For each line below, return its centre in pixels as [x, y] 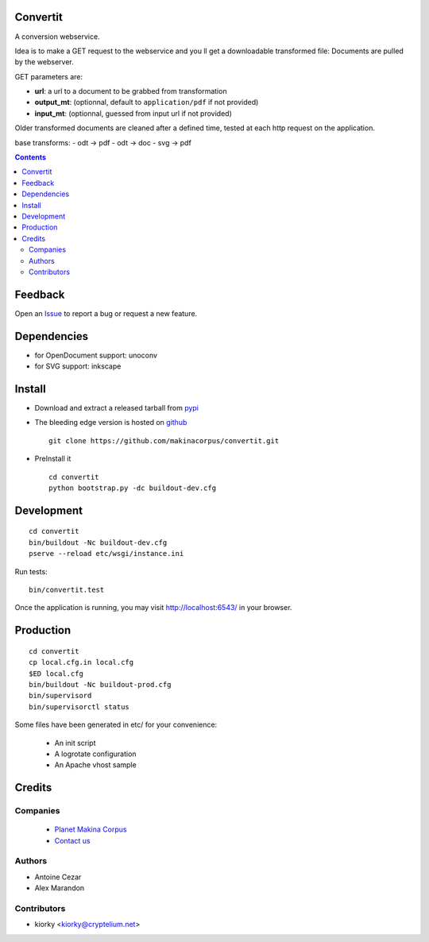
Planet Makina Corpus [91, 829]
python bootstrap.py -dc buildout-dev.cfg [133, 488]
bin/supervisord [60, 696]
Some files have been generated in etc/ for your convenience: [116, 725]
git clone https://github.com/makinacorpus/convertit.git [164, 440]
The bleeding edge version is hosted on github [111, 423]
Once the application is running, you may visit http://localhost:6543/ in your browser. [153, 608]
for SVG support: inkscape [78, 366]
